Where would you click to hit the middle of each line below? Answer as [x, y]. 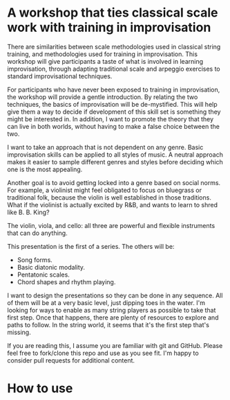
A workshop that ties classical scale [113, 13]
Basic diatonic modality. [51, 267]
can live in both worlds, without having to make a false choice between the [113, 126]
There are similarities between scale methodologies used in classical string [114, 46]
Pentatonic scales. [44, 275]
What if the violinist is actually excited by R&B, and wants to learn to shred [113, 205]
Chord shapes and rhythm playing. [66, 281]
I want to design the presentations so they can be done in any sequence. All [115, 295]
